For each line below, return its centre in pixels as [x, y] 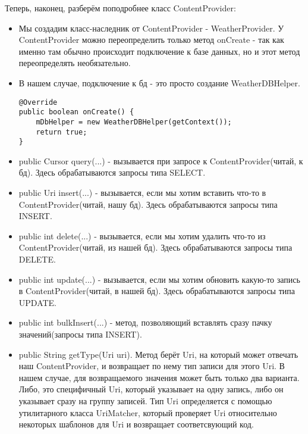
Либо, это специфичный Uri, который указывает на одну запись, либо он [151, 389]
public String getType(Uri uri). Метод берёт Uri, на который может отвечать [158, 354]
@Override [38, 102]
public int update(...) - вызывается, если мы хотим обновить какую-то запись [159, 279]
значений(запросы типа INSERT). [80, 334]
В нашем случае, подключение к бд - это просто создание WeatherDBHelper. [159, 82]
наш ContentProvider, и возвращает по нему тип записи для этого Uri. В [152, 366]
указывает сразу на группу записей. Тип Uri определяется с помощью [145, 400]
